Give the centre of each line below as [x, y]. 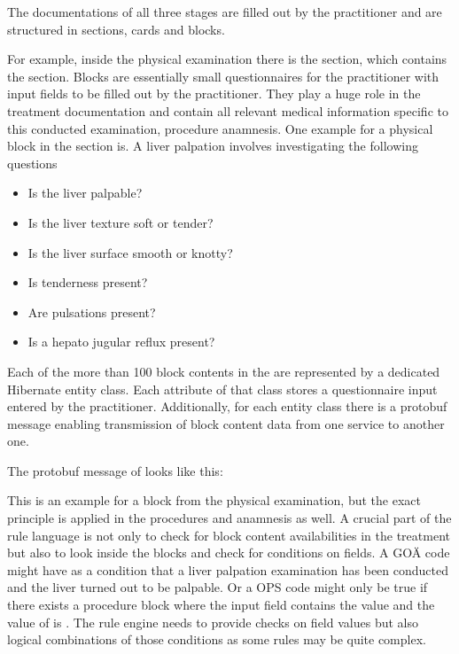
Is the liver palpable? [85, 193]
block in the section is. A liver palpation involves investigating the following [213, 146]
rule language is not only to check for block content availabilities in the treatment [229, 535]
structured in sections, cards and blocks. [116, 29]
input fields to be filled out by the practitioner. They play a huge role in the [214, 93]
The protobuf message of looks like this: [115, 470]
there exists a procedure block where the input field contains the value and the [221, 605]
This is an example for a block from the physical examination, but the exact [214, 500]
